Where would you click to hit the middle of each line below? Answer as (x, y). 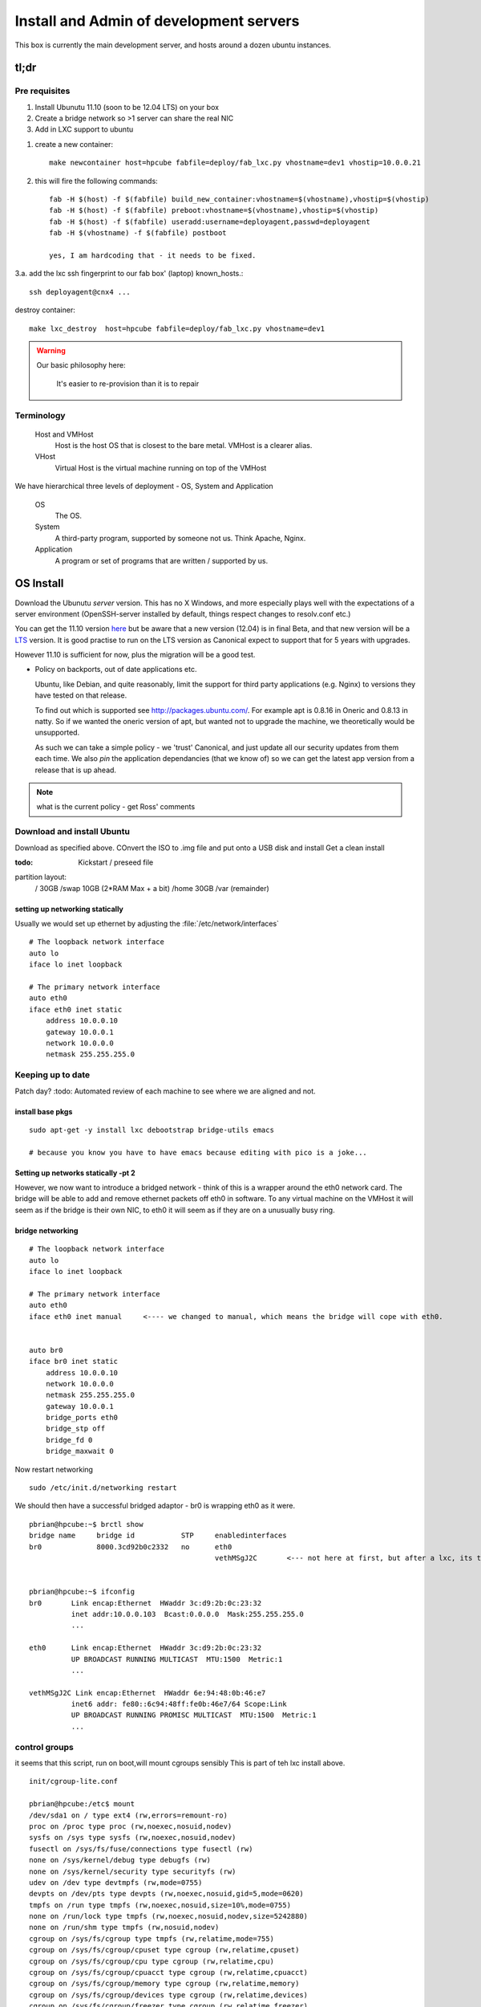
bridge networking (46, 1230)
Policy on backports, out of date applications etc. (116, 670)
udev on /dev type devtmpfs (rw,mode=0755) (116, 1882)
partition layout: (41, 877)
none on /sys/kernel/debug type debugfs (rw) (120, 1860)
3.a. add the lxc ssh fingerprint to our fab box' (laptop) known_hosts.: (129, 274)
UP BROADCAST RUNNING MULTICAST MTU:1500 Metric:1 (177, 1659)
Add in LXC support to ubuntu (84, 129)
